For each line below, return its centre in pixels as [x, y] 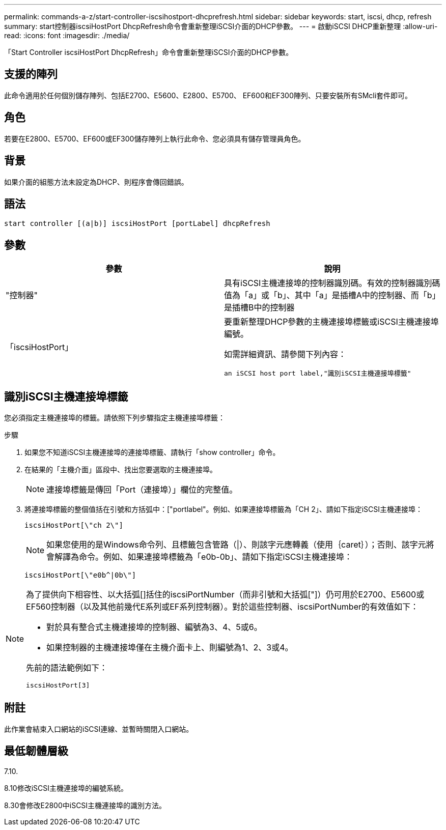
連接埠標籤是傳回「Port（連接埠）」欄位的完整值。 [142, 490]
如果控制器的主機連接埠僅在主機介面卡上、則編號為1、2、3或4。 [170, 648]
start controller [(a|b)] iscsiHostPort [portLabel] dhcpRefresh [137, 224]
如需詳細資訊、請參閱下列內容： [285, 354]
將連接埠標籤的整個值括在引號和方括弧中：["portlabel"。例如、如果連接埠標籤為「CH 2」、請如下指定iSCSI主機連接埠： [224, 509]
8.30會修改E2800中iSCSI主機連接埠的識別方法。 [85, 805]
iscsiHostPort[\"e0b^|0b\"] [80, 575]
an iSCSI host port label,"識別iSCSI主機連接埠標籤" [318, 374]
